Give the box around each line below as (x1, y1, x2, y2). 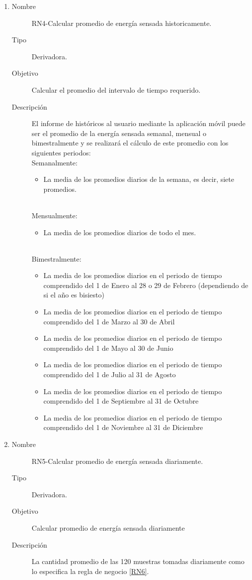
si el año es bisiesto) (43, 290, 104, 300)
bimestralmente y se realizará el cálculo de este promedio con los (31, 138, 229, 148)
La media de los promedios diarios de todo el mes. (43, 227, 196, 237)
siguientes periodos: (31, 147, 91, 157)
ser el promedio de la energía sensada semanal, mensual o (31, 128, 207, 138)
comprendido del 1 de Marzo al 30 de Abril (43, 316, 175, 326)
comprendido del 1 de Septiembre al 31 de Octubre (43, 396, 199, 406)
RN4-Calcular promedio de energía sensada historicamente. (31, 17, 212, 28)
